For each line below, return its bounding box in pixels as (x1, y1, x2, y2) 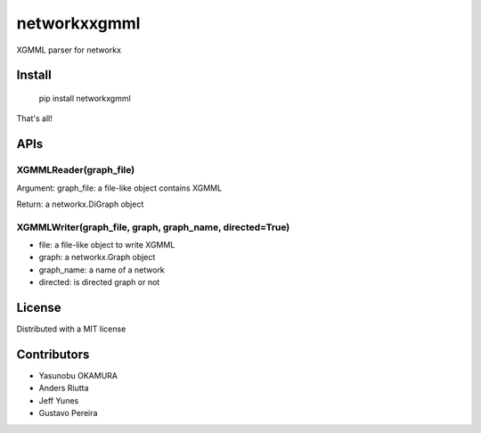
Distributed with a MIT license (16, 323, 126, 334)
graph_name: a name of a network (38, 264, 165, 275)
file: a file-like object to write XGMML (38, 240, 175, 250)
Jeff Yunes (38, 395, 79, 405)
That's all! (16, 113, 53, 124)
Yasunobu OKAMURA (38, 371, 118, 381)
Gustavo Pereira (38, 408, 98, 419)
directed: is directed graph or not (38, 277, 160, 288)
